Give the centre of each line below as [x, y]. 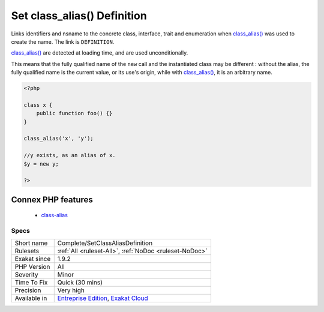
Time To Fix [31, 282]
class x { [38, 105]
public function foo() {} [74, 113]
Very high [71, 290]
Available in [31, 298]
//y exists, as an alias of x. [70, 155]
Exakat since [33, 259]
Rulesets [27, 251]
